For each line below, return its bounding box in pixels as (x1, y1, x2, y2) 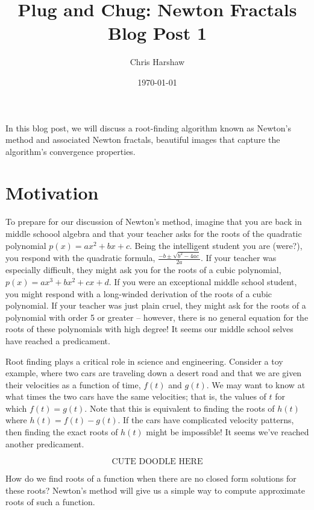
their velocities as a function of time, (5, 378, 141, 391)
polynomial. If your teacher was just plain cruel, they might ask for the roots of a (5, 299, 306, 312)
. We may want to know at (206, 378, 306, 391)
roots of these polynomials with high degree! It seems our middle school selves (5, 323, 294, 335)
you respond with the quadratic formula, (5, 251, 155, 264)
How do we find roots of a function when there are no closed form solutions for (5, 472, 297, 485)
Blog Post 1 (107, 20, 207, 45)
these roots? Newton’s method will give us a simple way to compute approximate (5, 483, 306, 496)
